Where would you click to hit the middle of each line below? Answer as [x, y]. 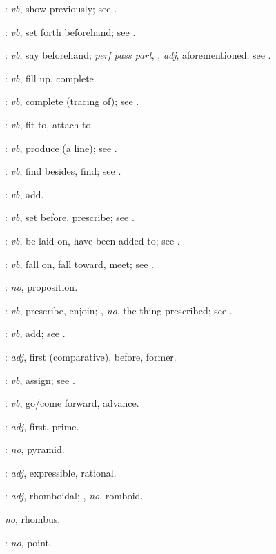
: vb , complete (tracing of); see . [72, 101]
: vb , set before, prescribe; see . [70, 217]
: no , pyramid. [35, 449]
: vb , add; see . [35, 333]
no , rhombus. [33, 519]
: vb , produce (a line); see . [61, 147]
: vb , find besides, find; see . [63, 171]
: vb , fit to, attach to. [49, 124]
